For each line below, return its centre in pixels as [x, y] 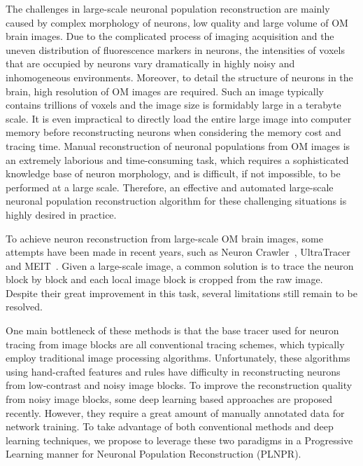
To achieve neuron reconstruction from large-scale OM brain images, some [164, 238]
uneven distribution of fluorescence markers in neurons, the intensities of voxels [175, 49]
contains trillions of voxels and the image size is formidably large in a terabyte [173, 105]
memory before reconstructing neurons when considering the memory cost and [173, 132]
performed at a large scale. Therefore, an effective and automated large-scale [170, 187]
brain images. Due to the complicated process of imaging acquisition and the [170, 36]
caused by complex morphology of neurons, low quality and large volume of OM [177, 22]
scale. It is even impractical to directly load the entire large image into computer [179, 118]
